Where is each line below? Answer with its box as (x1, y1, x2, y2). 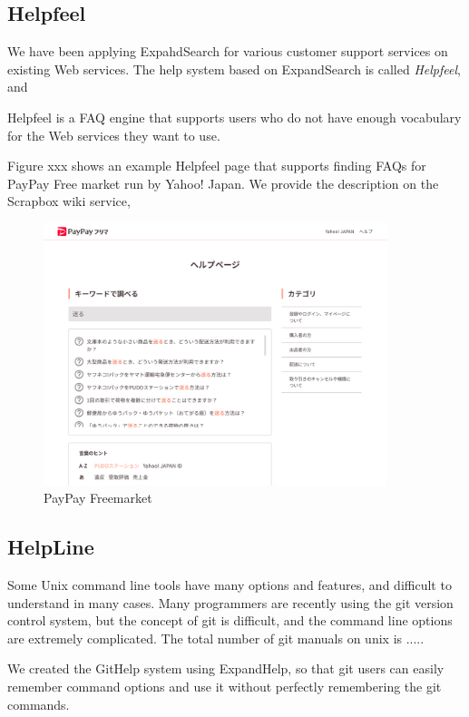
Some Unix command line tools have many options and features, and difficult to (7, 575, 452, 594)
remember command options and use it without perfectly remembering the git (7, 676, 442, 695)
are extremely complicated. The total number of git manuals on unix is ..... (7, 628, 425, 647)
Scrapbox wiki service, (7, 192, 131, 211)
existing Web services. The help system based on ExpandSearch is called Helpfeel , (7, 59, 461, 78)
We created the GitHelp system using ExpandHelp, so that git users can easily (7, 659, 445, 678)
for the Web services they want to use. (7, 125, 220, 144)
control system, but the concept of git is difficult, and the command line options (7, 611, 453, 630)
